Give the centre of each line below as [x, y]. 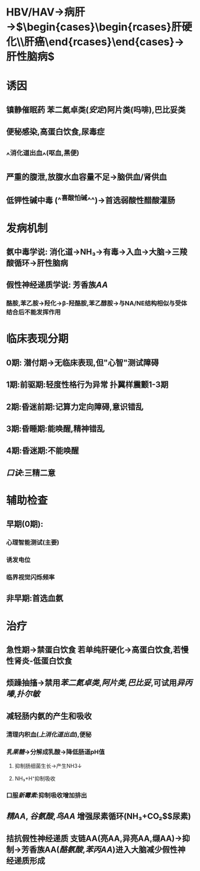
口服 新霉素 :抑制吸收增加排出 [47, 795]
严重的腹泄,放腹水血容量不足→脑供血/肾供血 [87, 177]
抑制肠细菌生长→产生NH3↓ [48, 766]
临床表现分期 [38, 339]
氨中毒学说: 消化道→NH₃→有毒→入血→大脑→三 [93, 252]
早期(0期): [25, 524]
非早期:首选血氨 [35, 598]
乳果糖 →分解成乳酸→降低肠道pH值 [56, 752]
